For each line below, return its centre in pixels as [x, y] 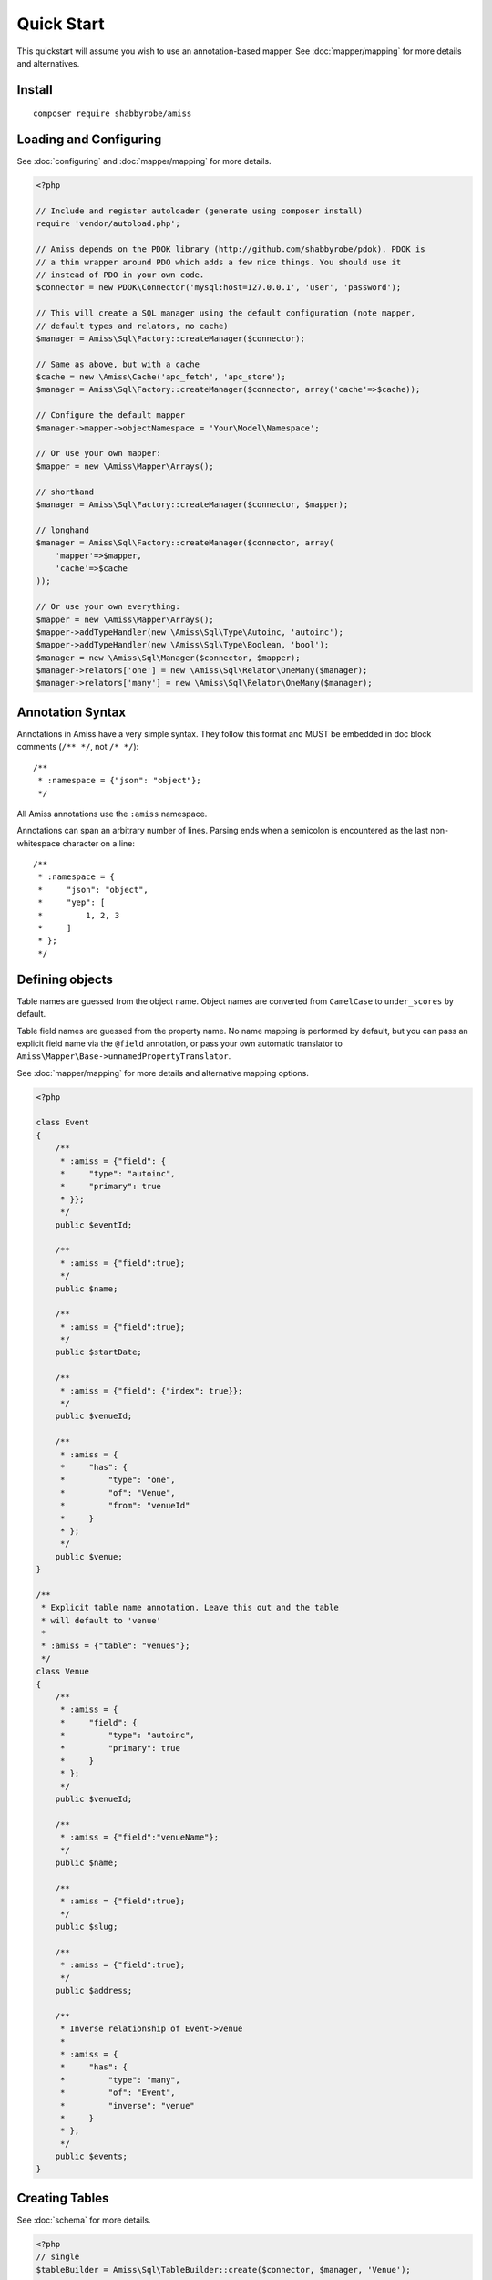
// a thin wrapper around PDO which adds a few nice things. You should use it [219, 262]
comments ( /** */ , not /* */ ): [78, 747]
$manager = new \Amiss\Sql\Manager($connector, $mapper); [168, 658]
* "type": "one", [118, 1480]
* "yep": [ [72, 902]
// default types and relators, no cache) [132, 326]
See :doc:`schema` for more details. [84, 2220]
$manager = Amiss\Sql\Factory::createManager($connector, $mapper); [192, 505]
